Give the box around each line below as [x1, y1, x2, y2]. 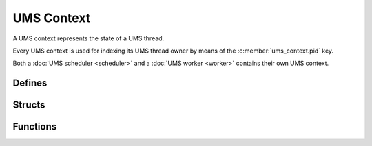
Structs [12, 99, 45, 111]
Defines [12, 77, 48, 89]
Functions [12, 121, 57, 133]
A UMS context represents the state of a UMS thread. [12, 34, 165, 42]
